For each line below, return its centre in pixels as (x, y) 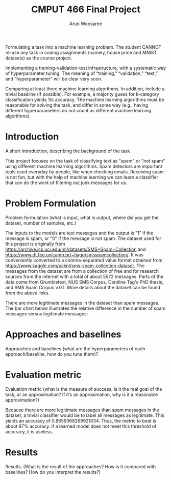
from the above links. (28, 293)
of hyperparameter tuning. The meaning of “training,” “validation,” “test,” (82, 73)
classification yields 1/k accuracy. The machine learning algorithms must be (85, 99)
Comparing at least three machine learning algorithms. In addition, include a (85, 89)
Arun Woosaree (86, 24)
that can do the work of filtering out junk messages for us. (66, 183)
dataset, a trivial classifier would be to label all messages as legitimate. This (85, 415)
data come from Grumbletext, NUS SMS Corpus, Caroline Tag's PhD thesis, (84, 282)
